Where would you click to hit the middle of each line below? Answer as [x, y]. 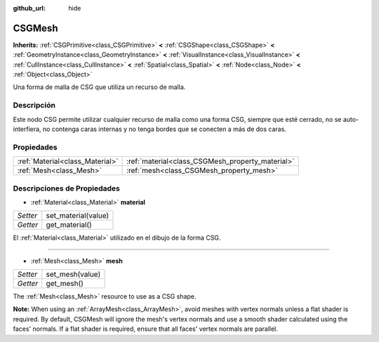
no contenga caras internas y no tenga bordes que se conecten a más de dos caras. [165, 129]
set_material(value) [78, 216]
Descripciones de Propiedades [67, 188]
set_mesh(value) [73, 275]
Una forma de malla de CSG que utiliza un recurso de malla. [99, 87]
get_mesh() [65, 284]
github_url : [29, 8]
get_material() [69, 225]
